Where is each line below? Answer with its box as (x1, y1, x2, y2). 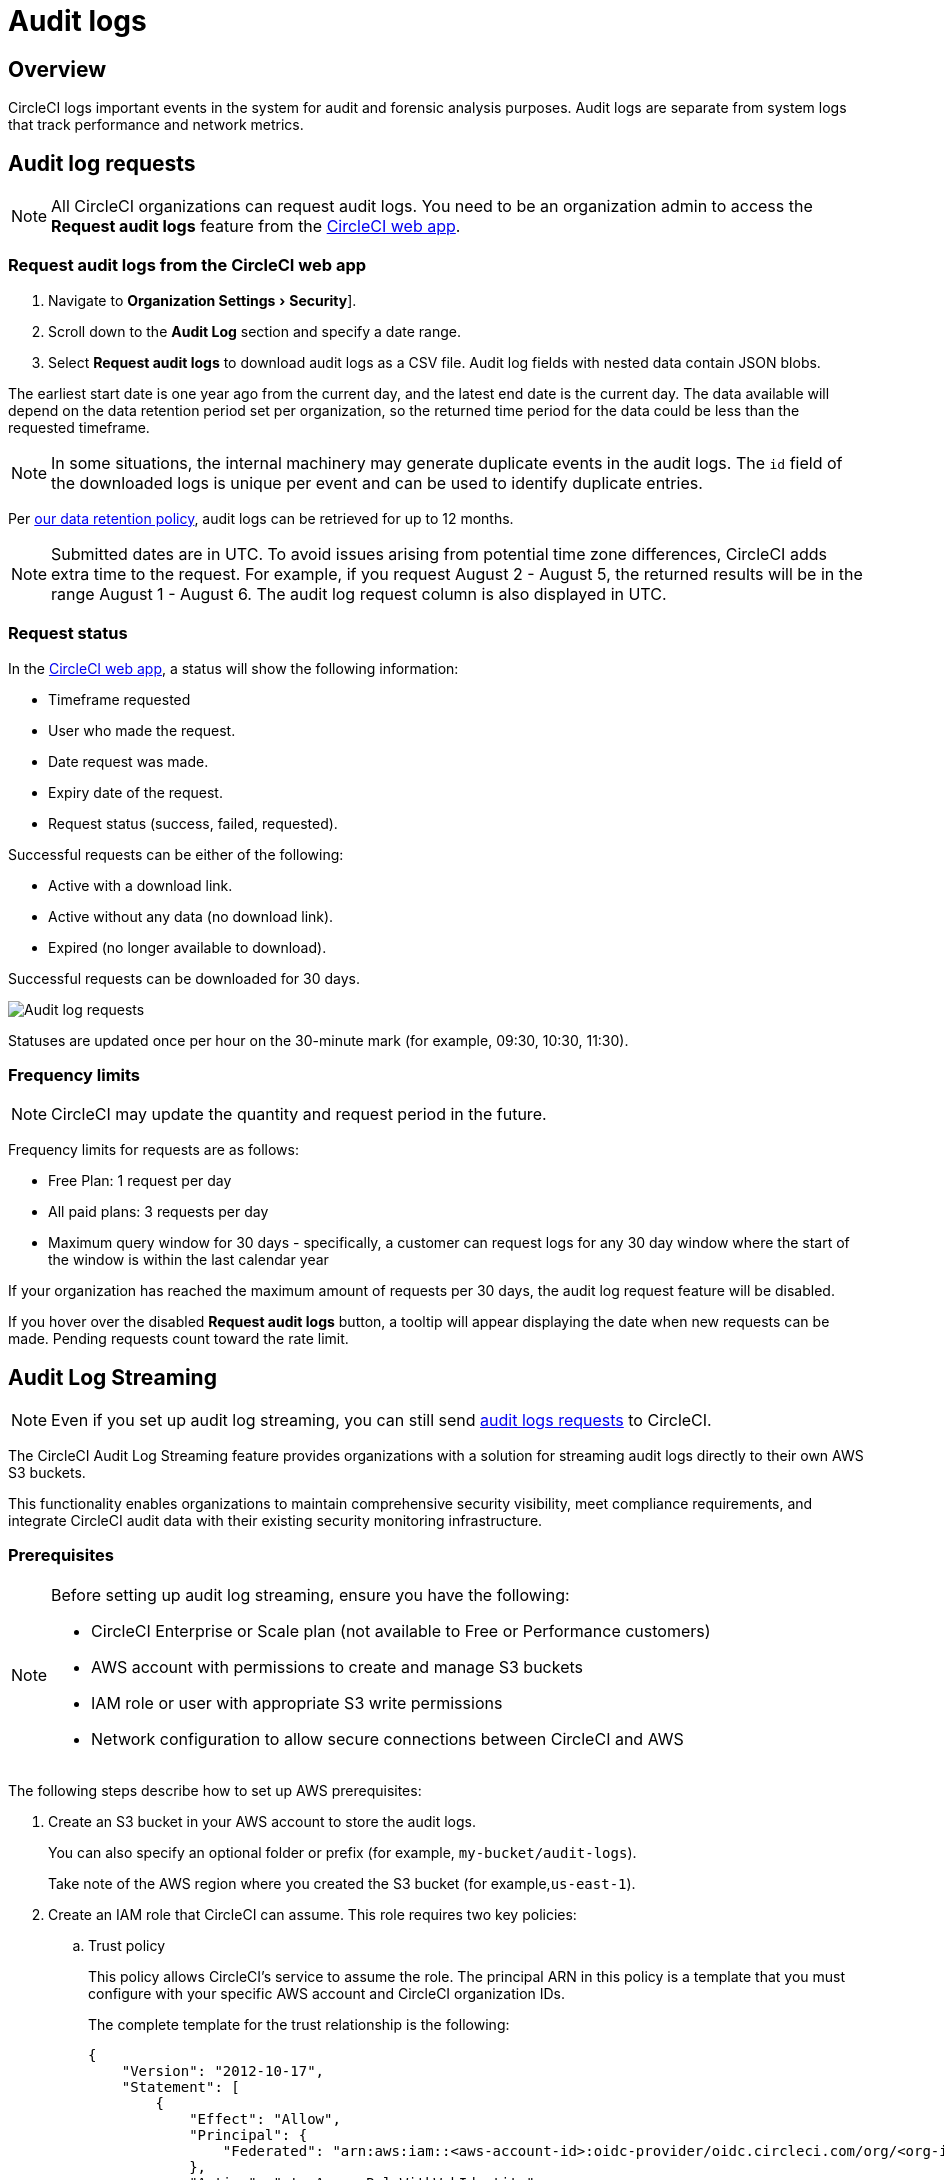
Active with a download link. (48, 876, 233, 894)
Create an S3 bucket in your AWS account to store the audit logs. (48, 1812, 476, 1830)
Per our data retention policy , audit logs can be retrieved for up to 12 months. (8, 509, 514, 527)
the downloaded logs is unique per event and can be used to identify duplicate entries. (51, 472, 703, 493)
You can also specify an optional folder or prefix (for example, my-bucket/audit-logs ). (48, 1843, 637, 1861)
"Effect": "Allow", (189, 2110, 341, 2127)
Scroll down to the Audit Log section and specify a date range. (48, 322, 461, 340)
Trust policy (88, 1936, 166, 1954)
